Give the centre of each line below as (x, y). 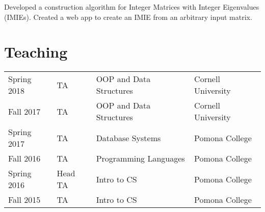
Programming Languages (140, 158)
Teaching (36, 52)
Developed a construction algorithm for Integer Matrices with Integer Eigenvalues (132, 7)
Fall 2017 (24, 111)
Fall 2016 (24, 158)
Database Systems (128, 138)
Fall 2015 (24, 200)
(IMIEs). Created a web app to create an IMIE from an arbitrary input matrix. (128, 17)
